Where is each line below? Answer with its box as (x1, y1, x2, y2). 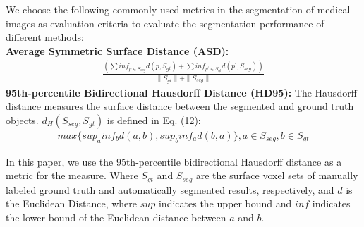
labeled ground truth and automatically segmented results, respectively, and (6, 182, 334, 197)
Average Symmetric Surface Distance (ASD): (6, 43, 229, 58)
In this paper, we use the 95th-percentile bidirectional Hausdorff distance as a (6, 154, 342, 168)
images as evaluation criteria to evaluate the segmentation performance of (6, 16, 324, 30)
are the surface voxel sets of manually (195, 168, 358, 183)
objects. (6, 112, 39, 127)
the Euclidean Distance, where (6, 196, 138, 211)
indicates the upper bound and (158, 196, 292, 211)
